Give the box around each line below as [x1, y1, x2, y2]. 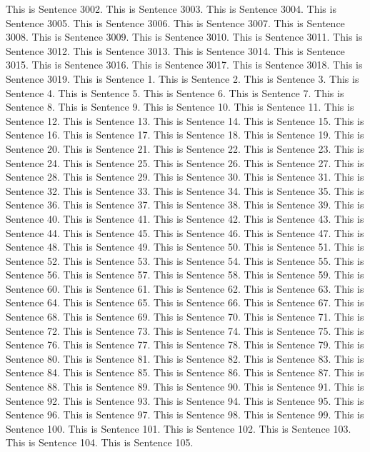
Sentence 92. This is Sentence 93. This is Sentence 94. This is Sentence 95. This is [6, 393, 364, 408]
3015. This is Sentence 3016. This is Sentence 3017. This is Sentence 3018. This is [6, 57, 363, 72]
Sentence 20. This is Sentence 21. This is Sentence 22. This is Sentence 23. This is [6, 141, 364, 156]
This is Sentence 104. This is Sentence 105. [6, 435, 194, 450]
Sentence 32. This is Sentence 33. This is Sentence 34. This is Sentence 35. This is [6, 183, 364, 198]
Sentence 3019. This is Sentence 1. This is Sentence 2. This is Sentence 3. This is [6, 71, 359, 86]
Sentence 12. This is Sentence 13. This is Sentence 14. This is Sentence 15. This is [6, 113, 364, 128]
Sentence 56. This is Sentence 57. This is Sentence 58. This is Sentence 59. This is [6, 267, 364, 282]
